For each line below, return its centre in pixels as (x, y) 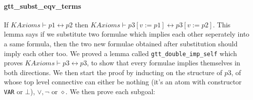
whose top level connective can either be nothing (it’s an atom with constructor (123, 82)
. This (222, 24)
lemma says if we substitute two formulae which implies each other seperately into (127, 34)
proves (13, 63)
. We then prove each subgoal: (110, 91)
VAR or (13, 91)
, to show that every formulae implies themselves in (164, 63)
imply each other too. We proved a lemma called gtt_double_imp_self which (120, 53)
